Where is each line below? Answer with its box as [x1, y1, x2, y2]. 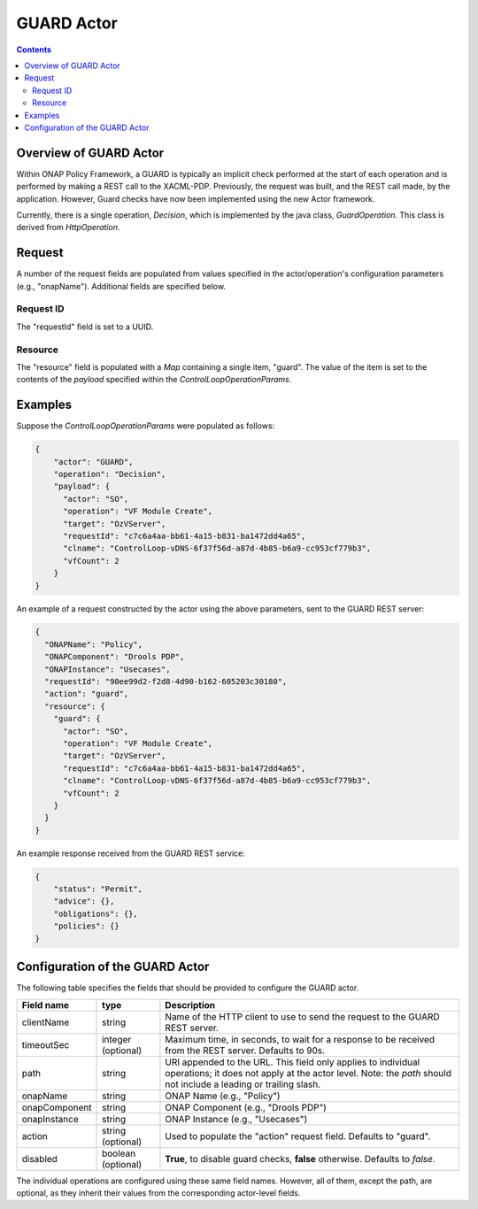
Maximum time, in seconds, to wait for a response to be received [165, 1033, 436, 1045]
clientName [21, 1016, 70, 1028]
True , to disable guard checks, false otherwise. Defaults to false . [165, 1152, 436, 1165]
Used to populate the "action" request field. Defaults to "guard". [165, 1129, 431, 1142]
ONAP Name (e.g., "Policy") [165, 1090, 281, 1102]
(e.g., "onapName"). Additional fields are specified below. [16, 281, 226, 291]
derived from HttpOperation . [16, 222, 120, 233]
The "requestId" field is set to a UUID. [16, 321, 154, 332]
